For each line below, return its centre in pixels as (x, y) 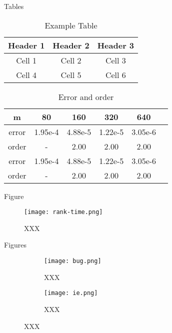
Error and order (86, 96)
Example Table (71, 25)
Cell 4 (26, 74)
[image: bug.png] (73, 261)
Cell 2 (71, 60)
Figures (15, 245)
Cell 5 (71, 74)
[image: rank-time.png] (63, 212)
